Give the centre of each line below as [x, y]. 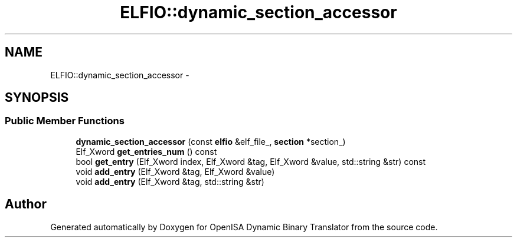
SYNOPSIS [37, 98]
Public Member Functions [65, 121]
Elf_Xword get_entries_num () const [146, 151]
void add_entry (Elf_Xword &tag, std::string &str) [170, 181]
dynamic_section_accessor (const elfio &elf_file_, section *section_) [211, 141]
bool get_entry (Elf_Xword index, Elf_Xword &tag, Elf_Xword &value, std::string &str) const [251, 161]
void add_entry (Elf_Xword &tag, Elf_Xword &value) [175, 171]
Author [26, 204]
